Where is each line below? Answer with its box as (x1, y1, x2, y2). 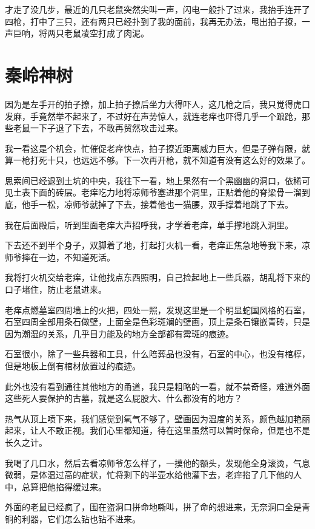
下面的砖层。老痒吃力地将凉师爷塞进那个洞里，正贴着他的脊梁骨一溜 (30, 186, 302, 199)
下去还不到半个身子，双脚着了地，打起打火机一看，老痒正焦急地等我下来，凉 (5, 239, 310, 251)
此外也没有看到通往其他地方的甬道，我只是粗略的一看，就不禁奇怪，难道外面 (5, 380, 310, 392)
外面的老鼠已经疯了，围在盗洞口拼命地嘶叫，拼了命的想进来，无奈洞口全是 (5, 500, 302, 513)
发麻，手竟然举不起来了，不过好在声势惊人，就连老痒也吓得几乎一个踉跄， (5, 109, 302, 122)
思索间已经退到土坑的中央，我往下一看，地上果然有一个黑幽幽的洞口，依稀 (5, 174, 302, 186)
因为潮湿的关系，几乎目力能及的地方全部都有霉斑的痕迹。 (5, 327, 234, 340)
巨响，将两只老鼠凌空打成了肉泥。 (13, 27, 149, 39)
